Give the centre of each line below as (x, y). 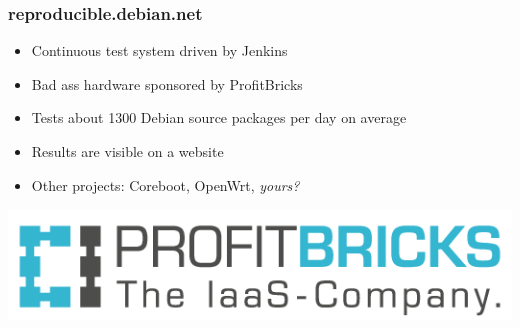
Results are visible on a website (127, 151)
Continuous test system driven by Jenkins (159, 50)
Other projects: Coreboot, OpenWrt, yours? (165, 184)
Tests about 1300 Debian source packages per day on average (219, 117)
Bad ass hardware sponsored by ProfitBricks (167, 83)
